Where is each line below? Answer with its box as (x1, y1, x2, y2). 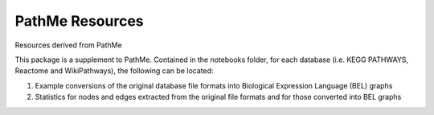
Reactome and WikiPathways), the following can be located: (14, 66, 214, 76)
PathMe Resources (14, 12, 144, 30)
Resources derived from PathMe (14, 40, 122, 50)
